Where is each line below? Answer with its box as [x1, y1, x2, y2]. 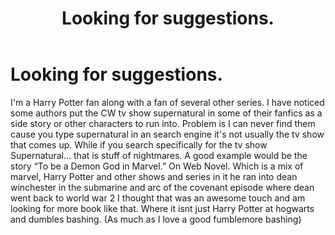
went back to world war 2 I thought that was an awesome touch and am [10, 192, 306, 204]
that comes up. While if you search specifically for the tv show [10, 138, 268, 151]
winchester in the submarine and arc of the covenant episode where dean [10, 181, 315, 193]
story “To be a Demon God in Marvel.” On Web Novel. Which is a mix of [10, 160, 304, 172]
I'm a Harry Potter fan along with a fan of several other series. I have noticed [10, 96, 325, 108]
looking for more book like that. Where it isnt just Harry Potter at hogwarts [10, 202, 315, 214]
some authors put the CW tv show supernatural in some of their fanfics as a [10, 107, 323, 119]
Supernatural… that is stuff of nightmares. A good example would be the [10, 149, 308, 161]
